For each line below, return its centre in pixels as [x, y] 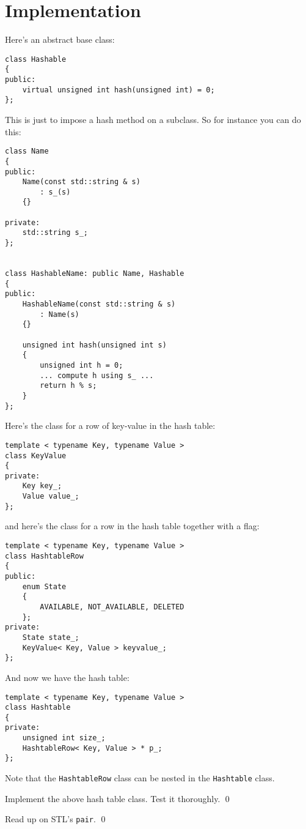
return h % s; [68, 386]
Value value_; [51, 496]
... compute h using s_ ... [97, 375]
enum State [44, 586]
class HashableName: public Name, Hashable [95, 274]
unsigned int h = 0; [82, 365]
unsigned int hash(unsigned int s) [94, 345]
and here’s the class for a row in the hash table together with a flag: [132, 526]
